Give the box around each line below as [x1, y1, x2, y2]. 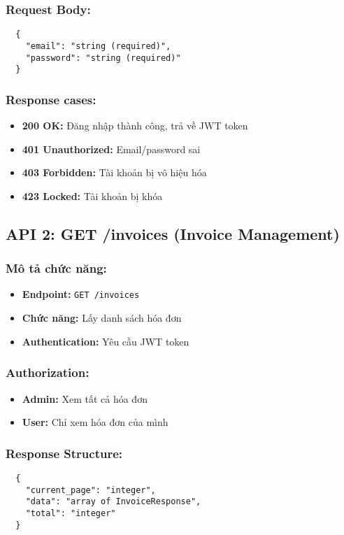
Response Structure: [6, 444, 123, 462]
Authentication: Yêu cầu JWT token [22, 334, 189, 348]
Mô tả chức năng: [6, 259, 107, 277]
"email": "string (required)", [25, 41, 171, 51]
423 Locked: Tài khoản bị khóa [22, 188, 163, 203]
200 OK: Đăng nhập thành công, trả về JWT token [22, 118, 248, 133]
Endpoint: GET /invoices [22, 287, 140, 301]
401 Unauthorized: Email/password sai [22, 141, 201, 156]
